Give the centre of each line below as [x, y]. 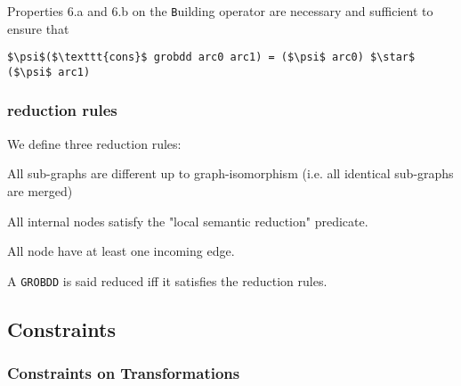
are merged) [40, 190]
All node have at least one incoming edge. [121, 251]
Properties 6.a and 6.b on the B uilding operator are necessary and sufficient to [220, 11]
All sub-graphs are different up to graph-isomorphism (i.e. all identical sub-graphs [230, 173]
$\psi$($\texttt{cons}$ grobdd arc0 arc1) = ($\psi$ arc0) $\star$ [211, 57]
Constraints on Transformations [124, 373]
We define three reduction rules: [94, 143]
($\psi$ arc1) [49, 72]
